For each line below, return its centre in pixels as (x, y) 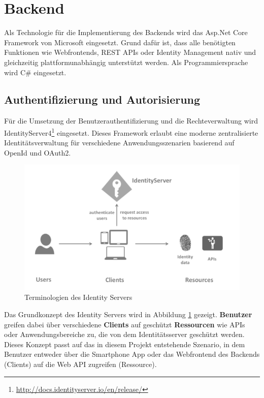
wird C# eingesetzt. (35, 72)
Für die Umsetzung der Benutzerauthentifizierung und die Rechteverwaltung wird (131, 121)
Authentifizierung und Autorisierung (102, 99)
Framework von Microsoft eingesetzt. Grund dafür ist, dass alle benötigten (120, 42)
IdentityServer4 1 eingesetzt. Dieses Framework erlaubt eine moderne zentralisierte (131, 132)
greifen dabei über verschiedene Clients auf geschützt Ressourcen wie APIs (125, 324)
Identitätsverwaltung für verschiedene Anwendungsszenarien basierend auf (119, 143)
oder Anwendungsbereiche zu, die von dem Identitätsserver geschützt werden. (124, 334)
